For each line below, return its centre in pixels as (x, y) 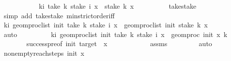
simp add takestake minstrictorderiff (59, 15)
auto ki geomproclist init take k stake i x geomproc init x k (115, 34)
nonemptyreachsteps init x (44, 53)
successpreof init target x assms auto (119, 43)
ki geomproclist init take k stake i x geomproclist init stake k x (106, 25)
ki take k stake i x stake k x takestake (118, 6)
